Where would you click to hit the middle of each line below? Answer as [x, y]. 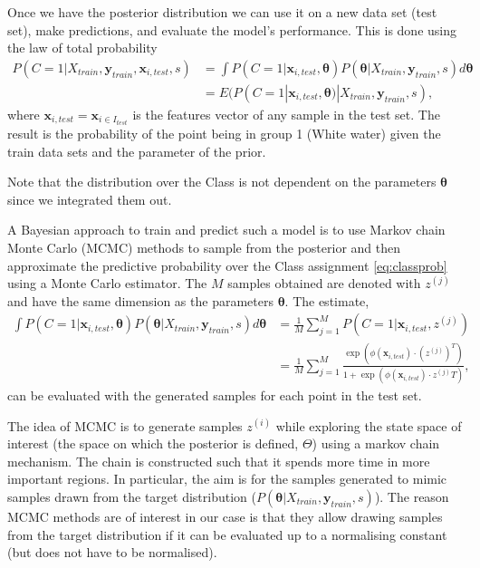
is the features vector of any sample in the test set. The [286, 114]
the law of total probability [82, 48]
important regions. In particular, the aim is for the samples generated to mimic [227, 479]
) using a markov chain [376, 443]
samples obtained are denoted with [324, 283]
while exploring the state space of [369, 425]
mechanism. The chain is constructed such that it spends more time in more [219, 461]
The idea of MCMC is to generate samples [125, 425]
